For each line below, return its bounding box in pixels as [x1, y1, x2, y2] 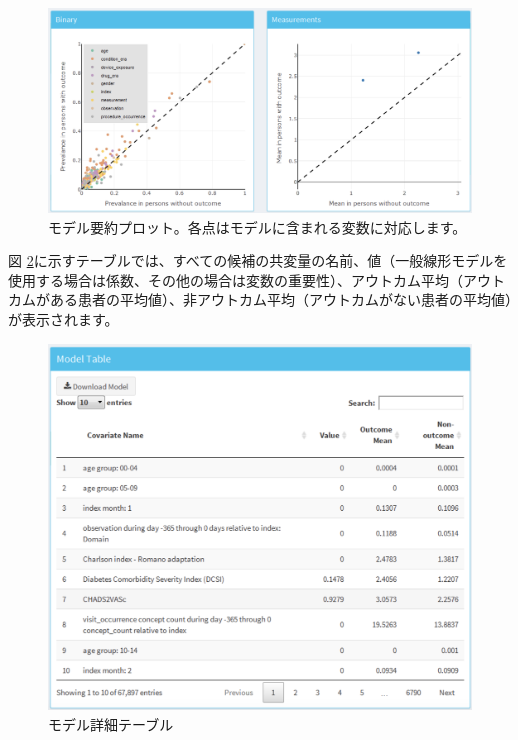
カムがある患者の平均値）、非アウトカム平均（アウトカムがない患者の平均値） [8, 289, 512, 310]
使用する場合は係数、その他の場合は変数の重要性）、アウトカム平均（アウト [8, 269, 505, 290]
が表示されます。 [8, 308, 119, 329]
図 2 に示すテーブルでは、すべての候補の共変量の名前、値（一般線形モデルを [8, 250, 508, 271]
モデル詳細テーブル [48, 713, 174, 734]
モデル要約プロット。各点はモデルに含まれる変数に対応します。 [48, 216, 467, 237]
